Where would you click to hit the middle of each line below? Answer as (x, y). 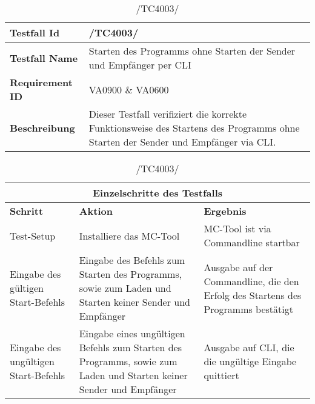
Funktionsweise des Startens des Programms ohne (194, 128)
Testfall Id (35, 32)
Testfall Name (44, 58)
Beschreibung (42, 128)
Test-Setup (33, 235)
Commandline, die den (251, 281)
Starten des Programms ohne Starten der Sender (192, 51)
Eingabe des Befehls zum (132, 260)
